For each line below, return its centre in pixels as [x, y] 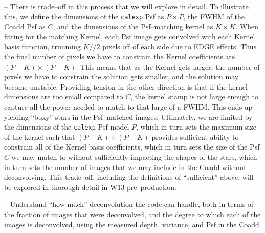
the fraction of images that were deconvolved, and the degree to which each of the [132, 214]
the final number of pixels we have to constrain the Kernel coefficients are [120, 57]
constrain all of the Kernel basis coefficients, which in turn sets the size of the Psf [132, 147]
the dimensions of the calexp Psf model [67, 127]
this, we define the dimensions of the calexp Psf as [84, 16]
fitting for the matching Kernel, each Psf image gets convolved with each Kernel [130, 36]
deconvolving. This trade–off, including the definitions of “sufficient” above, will [129, 177]
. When [247, 26]
